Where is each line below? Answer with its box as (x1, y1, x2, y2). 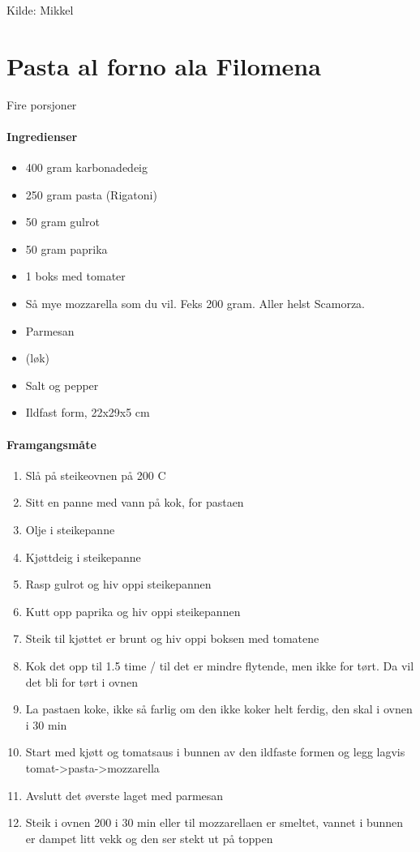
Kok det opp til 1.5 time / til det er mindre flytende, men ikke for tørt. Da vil (25, 657, 414, 674)
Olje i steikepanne (25, 521, 115, 538)
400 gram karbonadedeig (25, 159, 148, 176)
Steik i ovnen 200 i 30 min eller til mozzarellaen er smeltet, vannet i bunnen (25, 814, 404, 831)
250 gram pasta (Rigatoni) (25, 186, 157, 203)
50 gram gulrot (25, 213, 100, 230)
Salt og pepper (25, 376, 99, 393)
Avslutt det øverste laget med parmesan (25, 786, 224, 803)
